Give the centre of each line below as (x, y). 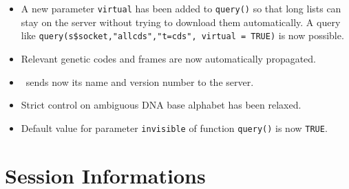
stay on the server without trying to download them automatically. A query (181, 22)
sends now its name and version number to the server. (140, 81)
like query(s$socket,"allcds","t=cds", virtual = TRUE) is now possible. (182, 35)
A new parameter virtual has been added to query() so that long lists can (181, 8)
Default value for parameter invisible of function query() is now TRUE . (174, 127)
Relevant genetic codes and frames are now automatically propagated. (169, 58)
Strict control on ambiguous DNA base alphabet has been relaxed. (161, 105)
